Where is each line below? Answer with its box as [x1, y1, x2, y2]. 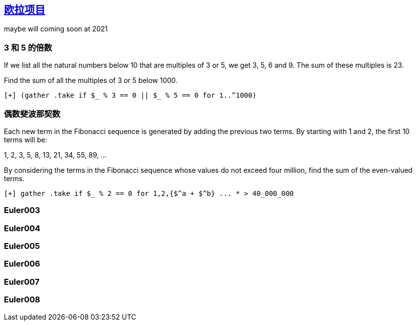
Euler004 [4, 223, 41, 233]
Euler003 [4, 205, 40, 216]
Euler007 [4, 276, 40, 287]
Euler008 [4, 295, 40, 305]
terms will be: [4, 135, 48, 144]
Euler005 [4, 241, 40, 251]
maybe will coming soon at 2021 [4, 25, 108, 33]
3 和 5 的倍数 [4, 42, 52, 53]
